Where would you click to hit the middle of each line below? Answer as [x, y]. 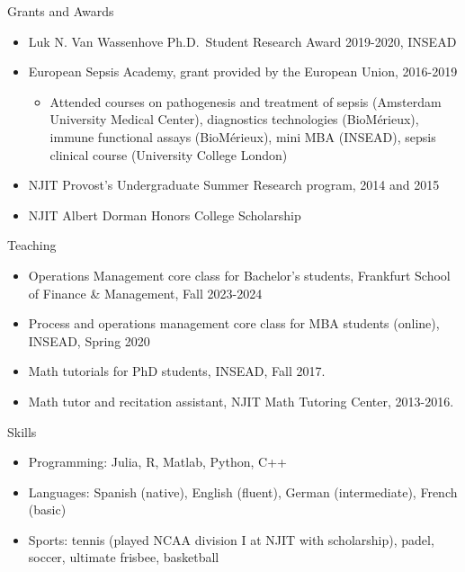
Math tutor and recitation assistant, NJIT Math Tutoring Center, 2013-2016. [241, 401]
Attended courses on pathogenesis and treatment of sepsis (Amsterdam [246, 101]
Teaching [32, 245]
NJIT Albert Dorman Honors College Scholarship [165, 214]
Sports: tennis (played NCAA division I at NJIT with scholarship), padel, [231, 539]
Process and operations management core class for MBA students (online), [234, 323]
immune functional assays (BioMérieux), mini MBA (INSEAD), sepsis [243, 136]
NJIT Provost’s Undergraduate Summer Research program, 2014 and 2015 [234, 185]
